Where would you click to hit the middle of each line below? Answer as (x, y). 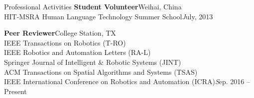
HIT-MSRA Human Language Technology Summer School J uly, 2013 (109, 16)
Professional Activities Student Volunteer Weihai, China (93, 6)
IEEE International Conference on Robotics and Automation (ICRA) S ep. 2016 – (127, 81)
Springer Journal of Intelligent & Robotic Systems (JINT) (93, 62)
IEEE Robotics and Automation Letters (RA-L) (77, 52)
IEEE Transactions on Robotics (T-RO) (65, 42)
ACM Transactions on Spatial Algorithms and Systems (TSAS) (101, 72)
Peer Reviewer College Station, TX (60, 33)
